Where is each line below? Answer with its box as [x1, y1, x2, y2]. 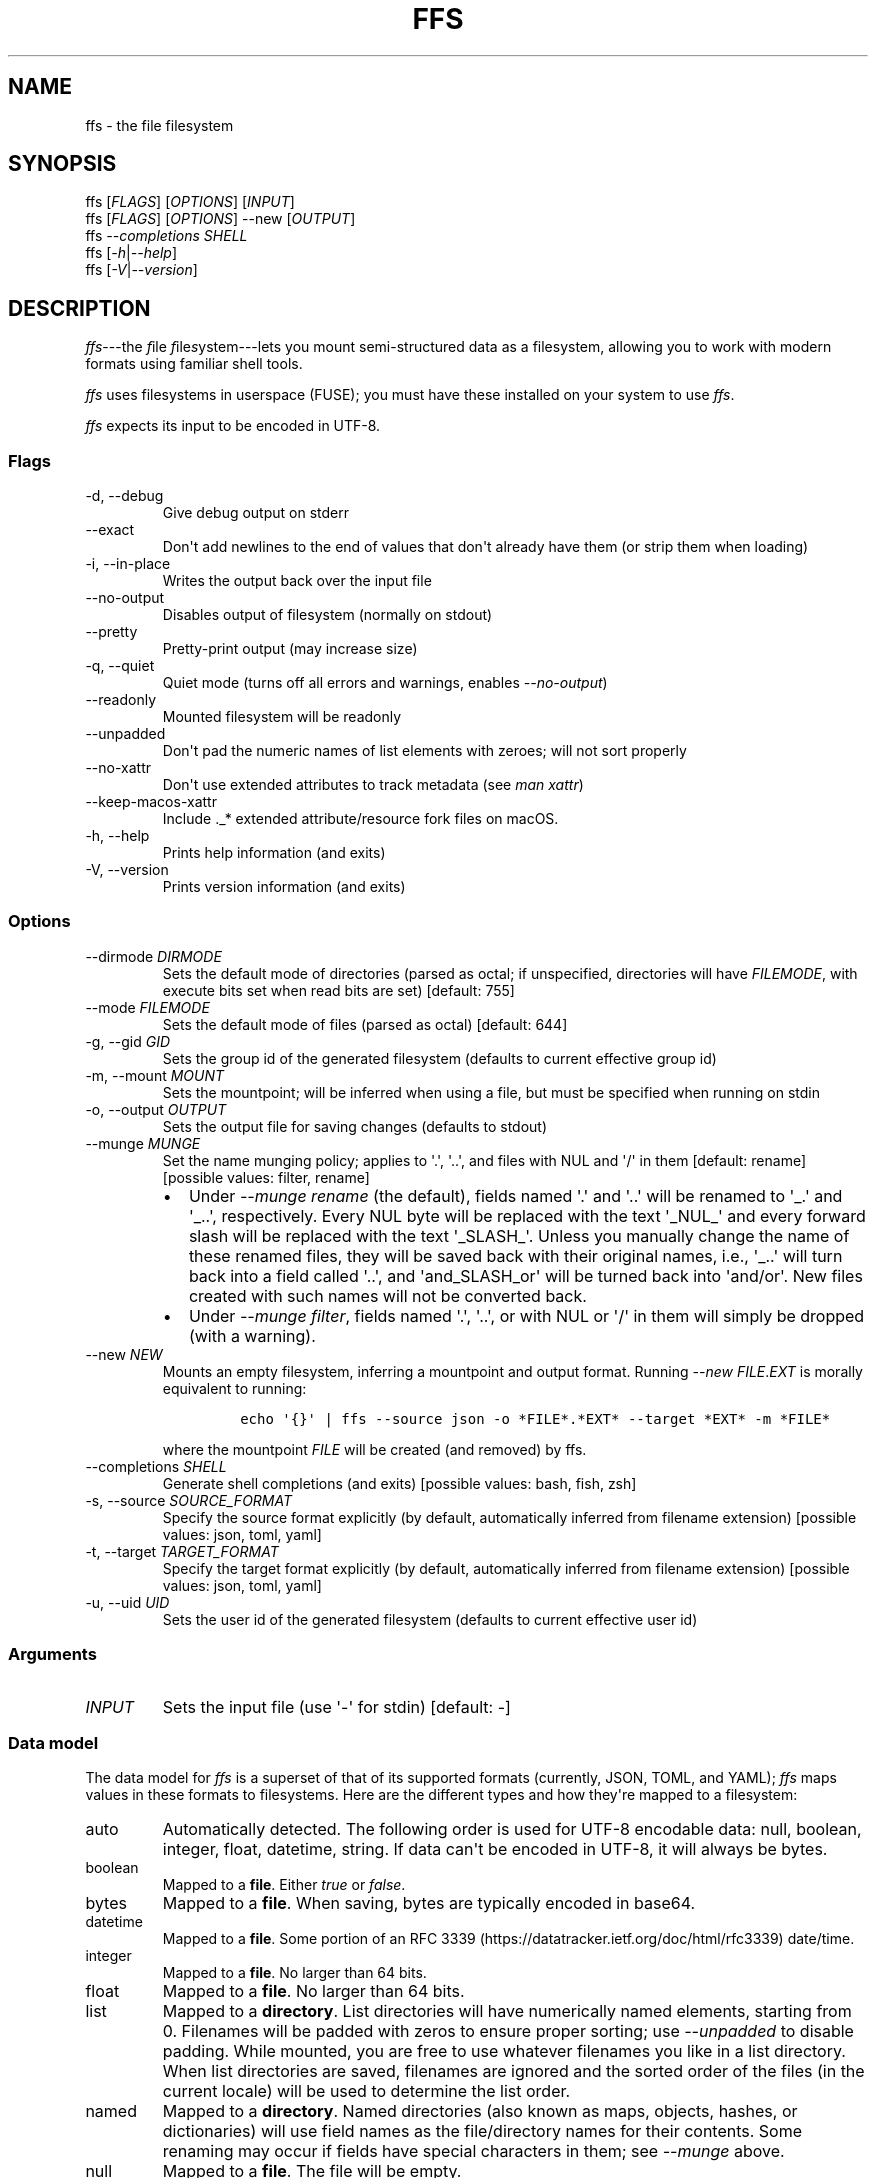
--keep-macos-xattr [85, 793, 217, 811]
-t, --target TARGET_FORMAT [85, 1542, 279, 1560]
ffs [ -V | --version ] [85, 261, 198, 279]
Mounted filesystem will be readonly [162, 708, 402, 726]
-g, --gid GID [85, 1032, 171, 1050]
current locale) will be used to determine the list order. [162, 2081, 571, 2102]
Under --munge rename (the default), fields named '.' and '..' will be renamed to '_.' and [188, 1185, 843, 1206]
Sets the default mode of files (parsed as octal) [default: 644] [162, 1015, 568, 1033]
